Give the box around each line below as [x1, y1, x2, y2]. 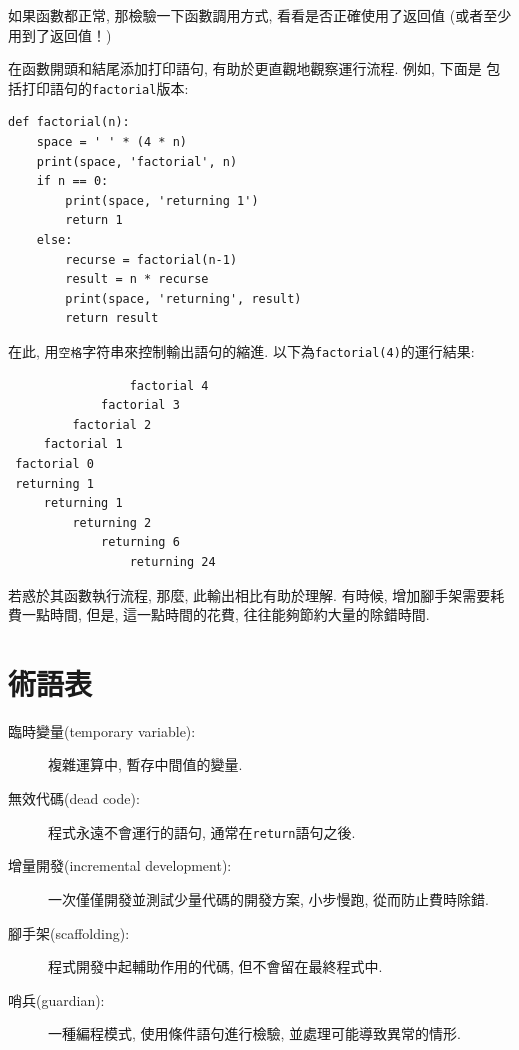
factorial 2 [72, 417, 152, 432]
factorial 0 [15, 457, 94, 471]
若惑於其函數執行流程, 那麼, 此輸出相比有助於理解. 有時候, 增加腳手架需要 [8, 584, 491, 605]
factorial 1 [43, 437, 123, 452]
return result [65, 311, 159, 326]
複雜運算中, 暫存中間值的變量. [48, 754, 243, 775]
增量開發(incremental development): [8, 855, 232, 876]
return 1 [65, 213, 123, 228]
